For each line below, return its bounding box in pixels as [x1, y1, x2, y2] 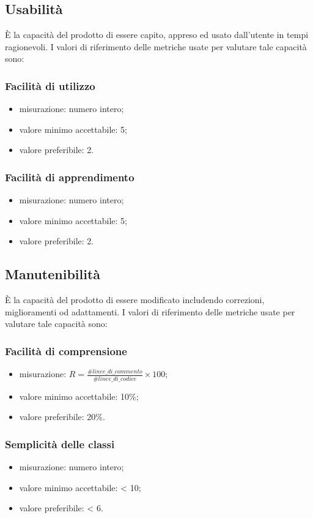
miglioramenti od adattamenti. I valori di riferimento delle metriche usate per [5, 305, 295, 318]
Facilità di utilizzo [5, 78, 95, 93]
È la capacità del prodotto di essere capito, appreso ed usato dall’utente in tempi [5, 28, 309, 41]
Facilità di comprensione [5, 343, 127, 358]
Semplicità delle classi [5, 436, 115, 451]
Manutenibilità [5, 265, 101, 283]
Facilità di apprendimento [5, 169, 134, 184]
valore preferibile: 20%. [19, 410, 105, 423]
